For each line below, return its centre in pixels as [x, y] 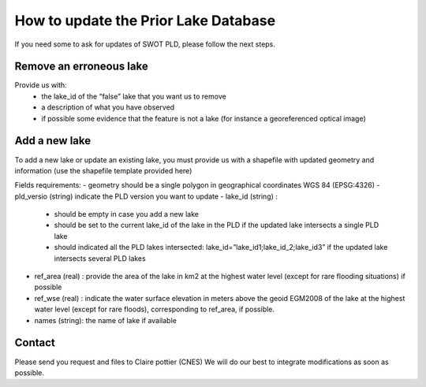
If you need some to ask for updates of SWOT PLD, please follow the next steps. [145, 44]
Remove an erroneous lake [82, 67]
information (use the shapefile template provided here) [103, 170]
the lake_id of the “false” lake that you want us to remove [134, 96]
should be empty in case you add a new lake [126, 214]
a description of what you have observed [108, 107]
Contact [35, 343]
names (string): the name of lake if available [105, 320]
